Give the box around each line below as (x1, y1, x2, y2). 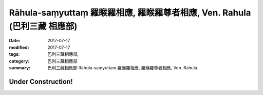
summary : (9, 64, 31, 70)
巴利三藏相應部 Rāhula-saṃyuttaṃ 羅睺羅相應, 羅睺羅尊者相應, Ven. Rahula (47, 64, 197, 70)
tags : (9, 51, 20, 57)
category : (9, 58, 30, 64)
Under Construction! (9, 78, 73, 86)
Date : (9, 38, 20, 44)
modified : (9, 44, 29, 50)
